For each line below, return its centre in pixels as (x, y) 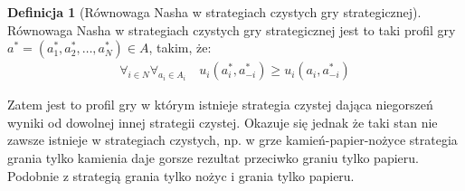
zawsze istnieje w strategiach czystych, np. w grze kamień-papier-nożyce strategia (232, 140)
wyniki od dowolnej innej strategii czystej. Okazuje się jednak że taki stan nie (223, 122)
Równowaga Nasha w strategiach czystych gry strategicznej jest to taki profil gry (232, 29)
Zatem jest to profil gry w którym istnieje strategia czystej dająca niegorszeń (220, 105)
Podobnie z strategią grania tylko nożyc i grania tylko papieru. (181, 175)
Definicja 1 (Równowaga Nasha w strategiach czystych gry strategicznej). (214, 12)
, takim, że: (180, 48)
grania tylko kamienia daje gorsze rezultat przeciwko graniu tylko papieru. (213, 158)
